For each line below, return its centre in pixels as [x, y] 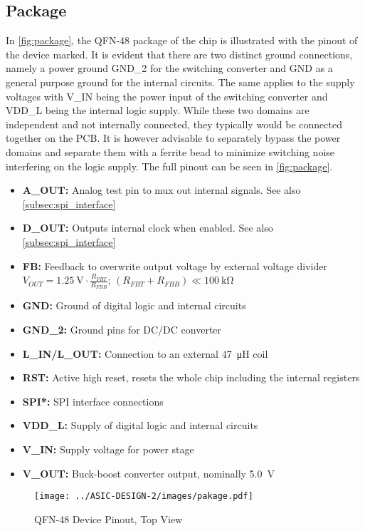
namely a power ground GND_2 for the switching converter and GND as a [169, 68]
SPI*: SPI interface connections [93, 401]
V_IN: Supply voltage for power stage [108, 449]
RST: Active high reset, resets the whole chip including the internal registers [191, 377]
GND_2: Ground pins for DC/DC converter [122, 329]
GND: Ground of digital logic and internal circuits [134, 305]
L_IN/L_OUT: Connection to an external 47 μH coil [145, 353]
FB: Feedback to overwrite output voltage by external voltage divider [175, 265]
